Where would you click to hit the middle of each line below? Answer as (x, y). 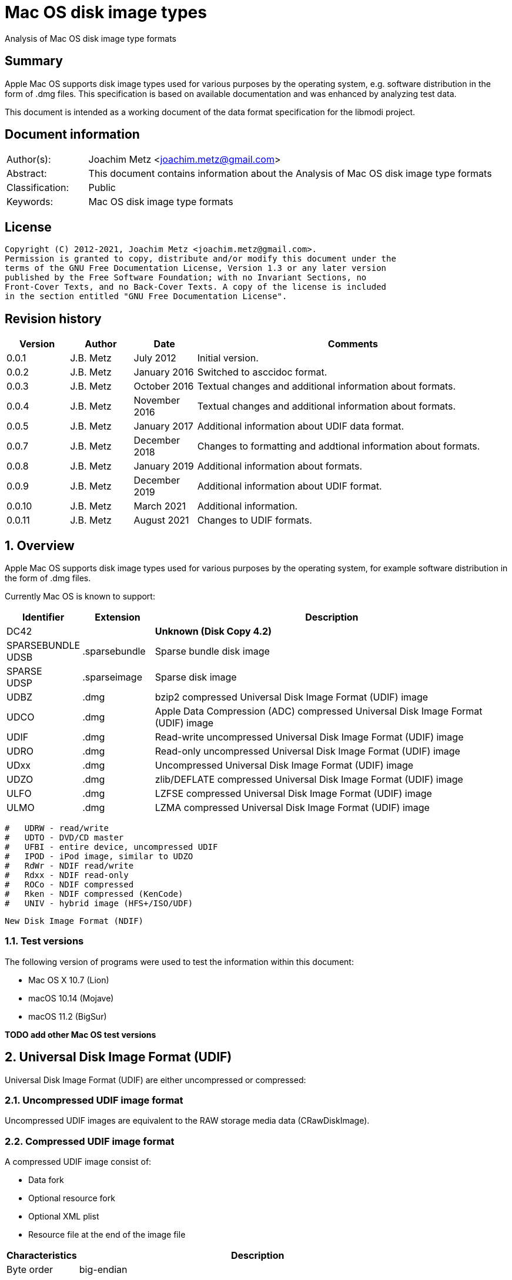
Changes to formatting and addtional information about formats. (339, 446)
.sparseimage (112, 677)
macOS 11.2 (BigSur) (68, 1016)
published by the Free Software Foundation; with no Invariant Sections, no (186, 278)
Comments (353, 344)
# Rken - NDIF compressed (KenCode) (94, 894)
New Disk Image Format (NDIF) (74, 921)
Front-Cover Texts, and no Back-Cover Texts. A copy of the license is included (196, 287)
